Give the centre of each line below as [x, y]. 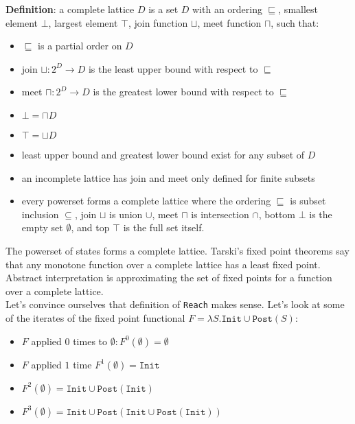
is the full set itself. [164, 227]
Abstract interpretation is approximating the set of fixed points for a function [169, 278]
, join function [158, 22]
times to [90, 341]
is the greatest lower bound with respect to [183, 92]
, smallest [298, 9]
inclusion [40, 214]
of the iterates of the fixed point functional [95, 317]
